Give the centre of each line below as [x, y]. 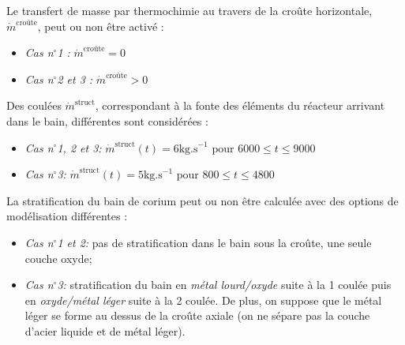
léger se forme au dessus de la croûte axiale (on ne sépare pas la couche [197, 315]
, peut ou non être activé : [101, 26]
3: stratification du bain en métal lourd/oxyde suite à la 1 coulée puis [224, 285]
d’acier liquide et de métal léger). [105, 330]
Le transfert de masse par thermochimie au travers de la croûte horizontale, [189, 10]
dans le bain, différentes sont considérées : [107, 120]
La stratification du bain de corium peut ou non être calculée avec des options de [202, 200]
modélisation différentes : [67, 216]
